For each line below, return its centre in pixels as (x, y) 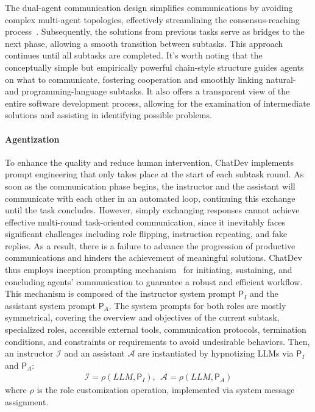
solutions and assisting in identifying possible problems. (108, 115)
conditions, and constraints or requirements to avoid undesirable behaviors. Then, (157, 341)
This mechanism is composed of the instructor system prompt (120, 293)
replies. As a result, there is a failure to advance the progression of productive (150, 245)
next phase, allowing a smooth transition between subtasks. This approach (144, 43)
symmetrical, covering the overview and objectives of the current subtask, (142, 317)
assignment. (27, 402)
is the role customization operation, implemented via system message (166, 390)
